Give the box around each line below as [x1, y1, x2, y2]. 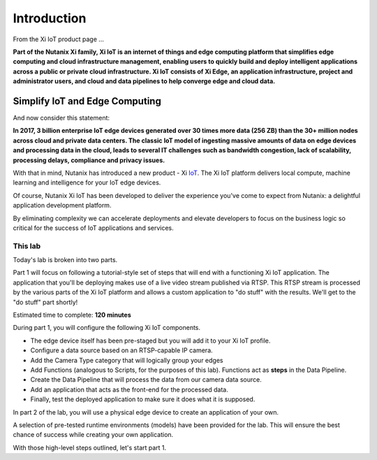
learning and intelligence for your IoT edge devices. [13, 178, 161, 187]
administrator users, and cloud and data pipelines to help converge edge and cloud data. [13, 77, 276, 85]
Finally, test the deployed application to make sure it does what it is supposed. [30, 395, 256, 403]
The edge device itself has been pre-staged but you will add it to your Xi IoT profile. [30, 336, 271, 345]
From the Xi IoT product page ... [13, 35, 105, 43]
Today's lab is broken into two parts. [13, 256, 118, 264]
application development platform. [13, 201, 112, 210]
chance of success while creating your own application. [13, 431, 174, 439]
